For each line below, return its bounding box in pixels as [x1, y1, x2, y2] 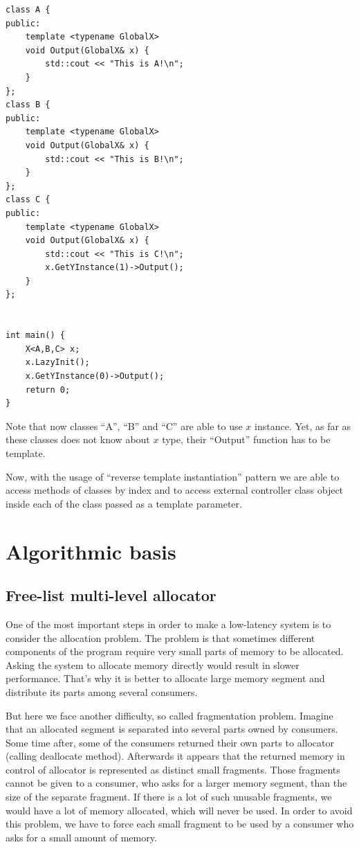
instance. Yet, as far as [255, 418, 351, 433]
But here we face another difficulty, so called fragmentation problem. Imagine [6, 708, 333, 722]
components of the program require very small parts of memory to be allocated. [6, 644, 344, 659]
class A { [6, 5, 50, 15]
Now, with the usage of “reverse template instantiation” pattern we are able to [6, 469, 340, 483]
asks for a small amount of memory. [6, 830, 157, 844]
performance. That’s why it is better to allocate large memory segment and [6, 671, 325, 686]
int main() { [6, 330, 65, 341]
